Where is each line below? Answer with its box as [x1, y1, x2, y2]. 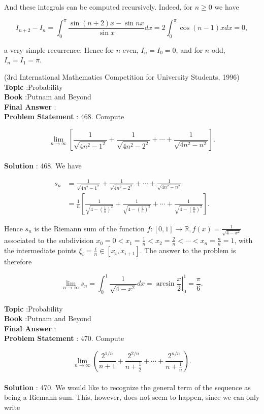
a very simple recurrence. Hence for [4, 44, 114, 55]
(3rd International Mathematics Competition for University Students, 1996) [4, 72, 240, 82]
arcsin [156, 280, 175, 288]
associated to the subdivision [4, 235, 94, 246]
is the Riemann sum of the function [34, 223, 145, 233]
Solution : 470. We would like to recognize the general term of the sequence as [4, 382, 251, 392]
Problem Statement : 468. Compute [4, 111, 124, 122]
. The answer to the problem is [140, 245, 236, 256]
